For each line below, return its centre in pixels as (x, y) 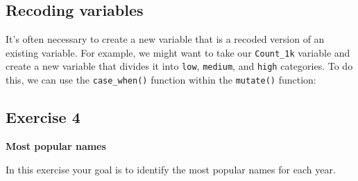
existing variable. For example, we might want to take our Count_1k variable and (178, 52)
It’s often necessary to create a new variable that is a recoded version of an (165, 39)
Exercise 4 (43, 117)
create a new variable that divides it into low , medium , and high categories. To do (179, 66)
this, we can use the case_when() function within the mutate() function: (161, 80)
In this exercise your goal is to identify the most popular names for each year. (171, 169)
